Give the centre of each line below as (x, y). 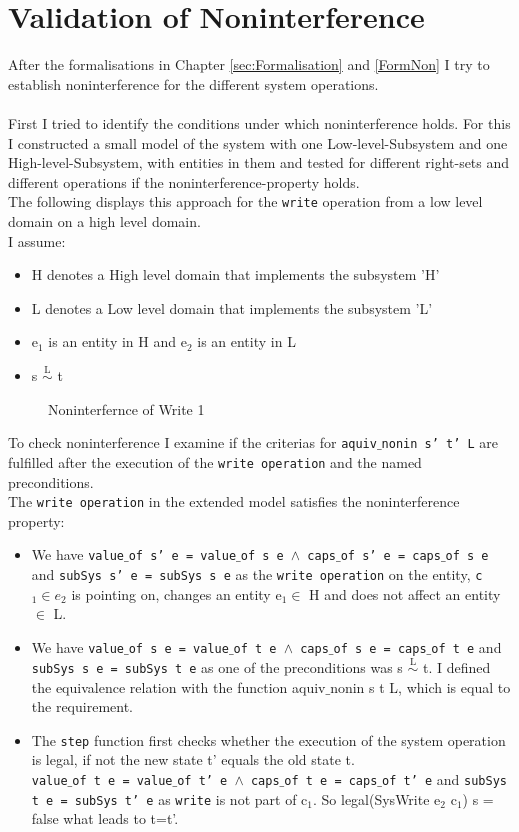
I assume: (37, 240)
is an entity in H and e (117, 341)
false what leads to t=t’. (105, 818)
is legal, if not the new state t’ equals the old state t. (193, 759)
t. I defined (457, 666)
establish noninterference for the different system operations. (193, 83)
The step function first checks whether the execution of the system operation (268, 739)
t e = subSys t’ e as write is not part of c (169, 798)
